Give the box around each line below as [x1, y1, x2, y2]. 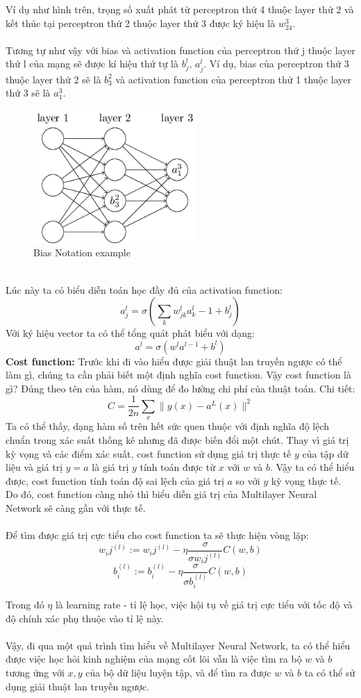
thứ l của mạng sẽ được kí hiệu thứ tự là [6, 56, 178, 71]
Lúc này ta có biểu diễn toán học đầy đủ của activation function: [6, 282, 283, 297]
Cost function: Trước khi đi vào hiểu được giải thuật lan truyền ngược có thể [6, 354, 342, 368]
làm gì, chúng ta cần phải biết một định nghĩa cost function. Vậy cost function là [6, 367, 351, 382]
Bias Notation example [33, 245, 131, 260]
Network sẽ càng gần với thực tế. [6, 500, 146, 515]
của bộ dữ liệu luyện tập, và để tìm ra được [85, 665, 271, 679]
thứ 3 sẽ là [6, 85, 51, 100]
